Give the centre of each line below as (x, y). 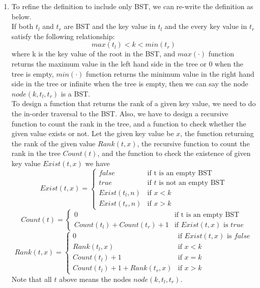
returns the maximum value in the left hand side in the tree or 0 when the (127, 63)
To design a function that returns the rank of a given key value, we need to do (134, 103)
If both (22, 26)
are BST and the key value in (110, 26)
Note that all (32, 279)
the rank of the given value (53, 143)
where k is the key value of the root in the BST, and (93, 54)
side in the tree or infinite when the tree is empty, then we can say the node (130, 84)
